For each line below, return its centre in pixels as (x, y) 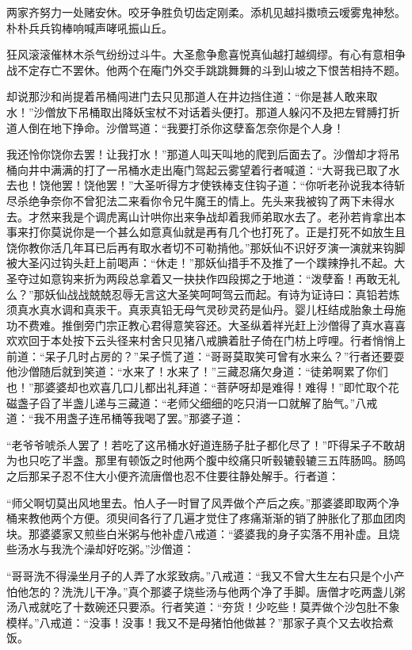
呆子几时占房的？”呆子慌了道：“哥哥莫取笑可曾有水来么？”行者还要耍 (225, 356)
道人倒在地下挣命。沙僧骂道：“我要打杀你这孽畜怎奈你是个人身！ (175, 127)
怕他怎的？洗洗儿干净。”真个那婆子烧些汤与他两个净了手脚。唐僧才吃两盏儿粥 (206, 591)
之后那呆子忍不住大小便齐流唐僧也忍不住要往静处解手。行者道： (173, 476)
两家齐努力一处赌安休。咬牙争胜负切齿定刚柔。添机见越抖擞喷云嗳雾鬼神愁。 (206, 12)
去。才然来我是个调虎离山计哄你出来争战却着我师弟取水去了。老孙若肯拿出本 (206, 216)
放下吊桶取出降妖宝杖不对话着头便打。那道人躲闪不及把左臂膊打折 (228, 111)
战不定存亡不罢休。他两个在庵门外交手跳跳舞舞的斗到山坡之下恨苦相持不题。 (206, 69)
